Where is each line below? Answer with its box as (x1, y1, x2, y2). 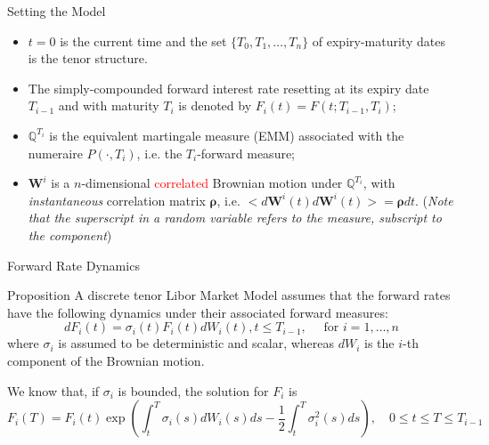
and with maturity (58, 96, 159, 115)
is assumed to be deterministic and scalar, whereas (58, 334, 335, 352)
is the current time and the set (60, 31, 227, 50)
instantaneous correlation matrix (28, 190, 206, 209)
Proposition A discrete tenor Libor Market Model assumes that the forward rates (7, 286, 451, 304)
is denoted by (178, 96, 252, 115)
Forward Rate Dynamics (7, 255, 140, 274)
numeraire (28, 143, 83, 162)
